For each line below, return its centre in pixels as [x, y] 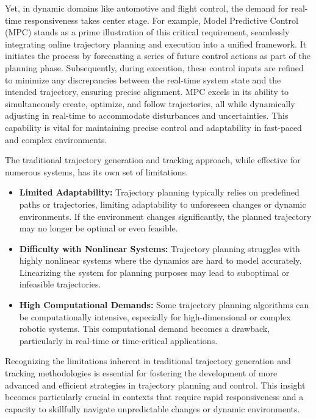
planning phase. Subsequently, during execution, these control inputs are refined [154, 67]
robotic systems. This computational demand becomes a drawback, [145, 329]
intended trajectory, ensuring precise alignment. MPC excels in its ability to [147, 92]
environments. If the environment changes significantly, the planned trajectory [165, 216]
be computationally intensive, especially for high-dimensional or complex [155, 316]
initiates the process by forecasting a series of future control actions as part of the [158, 56]
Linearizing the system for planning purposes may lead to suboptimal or [154, 272]
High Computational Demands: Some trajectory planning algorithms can [164, 305]
